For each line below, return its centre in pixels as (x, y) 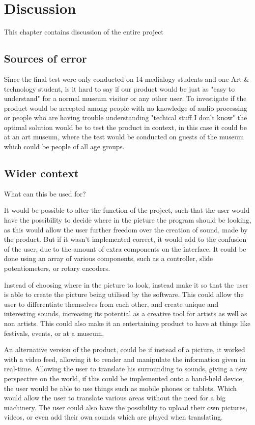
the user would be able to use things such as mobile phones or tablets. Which (120, 388)
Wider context (42, 173)
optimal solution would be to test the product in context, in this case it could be (126, 127)
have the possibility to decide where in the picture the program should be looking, (128, 220)
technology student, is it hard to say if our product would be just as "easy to (119, 88)
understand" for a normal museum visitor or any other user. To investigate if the (125, 98)
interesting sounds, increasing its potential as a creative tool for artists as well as (126, 313)
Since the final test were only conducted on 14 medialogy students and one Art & (127, 79)
